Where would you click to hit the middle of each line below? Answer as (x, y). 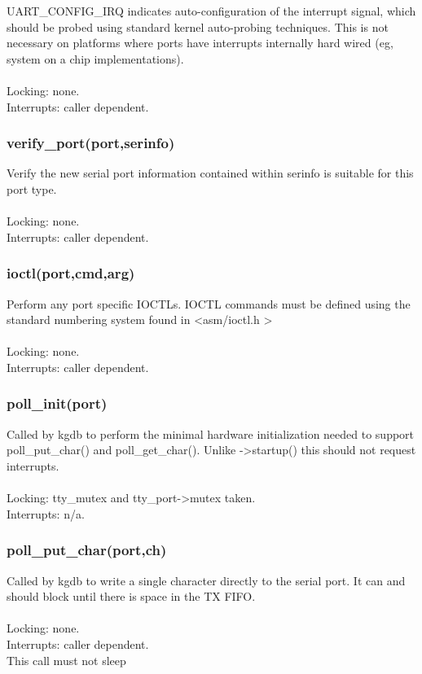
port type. (32, 188)
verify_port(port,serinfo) (91, 143)
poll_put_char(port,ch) (87, 550)
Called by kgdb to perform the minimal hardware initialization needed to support (211, 433)
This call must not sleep (66, 660)
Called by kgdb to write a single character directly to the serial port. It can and (206, 580)
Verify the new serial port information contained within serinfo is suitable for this (210, 173)
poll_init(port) (57, 403)
